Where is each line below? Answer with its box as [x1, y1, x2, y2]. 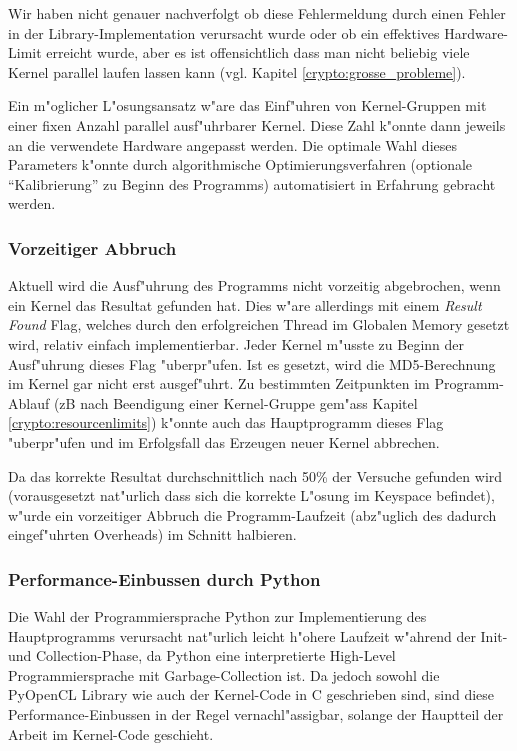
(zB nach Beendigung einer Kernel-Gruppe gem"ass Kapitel [53, 392, 418, 413]
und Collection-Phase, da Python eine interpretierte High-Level [8, 645, 396, 666]
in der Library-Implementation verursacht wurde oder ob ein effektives [8, 22, 440, 43]
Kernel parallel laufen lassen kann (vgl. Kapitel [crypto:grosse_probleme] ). [8, 61, 466, 82]
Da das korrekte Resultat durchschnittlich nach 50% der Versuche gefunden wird [8, 465, 503, 486]
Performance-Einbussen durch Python [8, 566, 321, 591]
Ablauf [8, 392, 50, 413]
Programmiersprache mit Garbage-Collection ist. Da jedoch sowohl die [8, 664, 440, 685]
